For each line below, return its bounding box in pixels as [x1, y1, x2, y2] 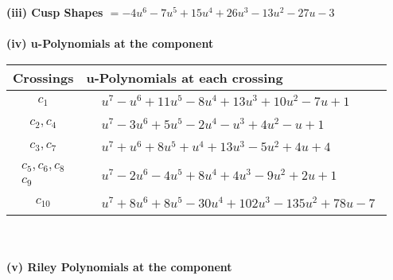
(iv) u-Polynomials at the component [6, 35, 214, 52]
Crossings [13, 68, 74, 87]
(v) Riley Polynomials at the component [6, 259, 232, 275]
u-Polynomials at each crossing [86, 68, 283, 87]
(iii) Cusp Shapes [6, 4, 103, 20]
